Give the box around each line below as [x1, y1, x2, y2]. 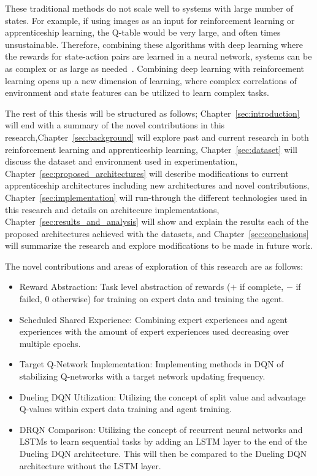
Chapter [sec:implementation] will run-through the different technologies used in [5, 190, 307, 203]
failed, [19, 292, 42, 305]
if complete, [240, 280, 284, 293]
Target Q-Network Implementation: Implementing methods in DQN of [19, 357, 284, 370]
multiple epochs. [19, 337, 81, 349]
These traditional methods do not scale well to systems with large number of [5, 2, 293, 14]
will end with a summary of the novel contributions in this [5, 119, 225, 131]
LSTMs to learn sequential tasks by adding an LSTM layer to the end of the [19, 435, 307, 448]
